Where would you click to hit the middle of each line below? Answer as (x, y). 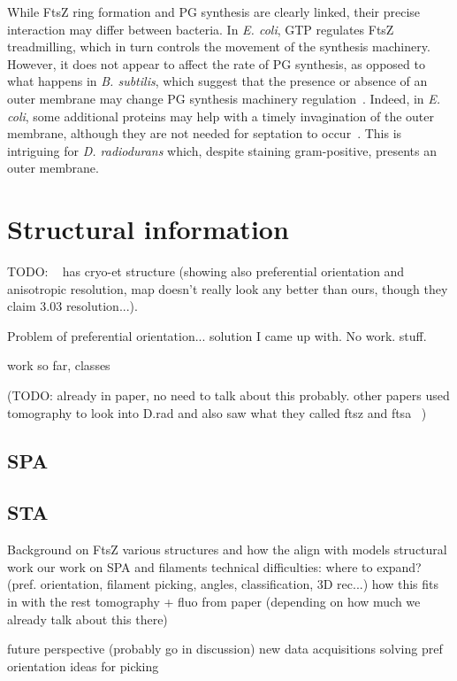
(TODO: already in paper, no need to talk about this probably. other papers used (228, 395)
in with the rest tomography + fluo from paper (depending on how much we (214, 601)
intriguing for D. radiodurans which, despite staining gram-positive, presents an (222, 150)
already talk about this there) (88, 619)
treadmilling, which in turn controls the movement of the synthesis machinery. (219, 46)
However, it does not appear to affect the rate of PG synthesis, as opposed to (216, 63)
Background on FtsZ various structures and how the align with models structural (227, 549)
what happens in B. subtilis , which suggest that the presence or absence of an (217, 81)
